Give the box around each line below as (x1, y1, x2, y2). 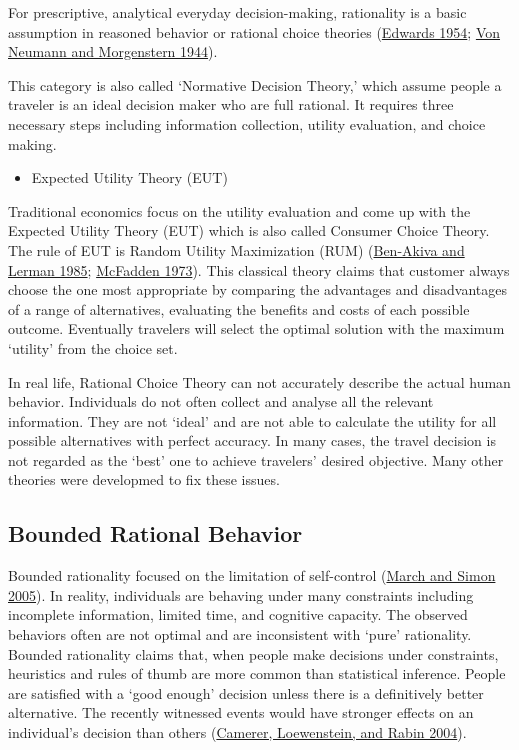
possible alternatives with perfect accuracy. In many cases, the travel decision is (8, 430, 496, 451)
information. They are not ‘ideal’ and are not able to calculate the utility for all (8, 410, 497, 431)
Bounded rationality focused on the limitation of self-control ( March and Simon (8, 565, 496, 586)
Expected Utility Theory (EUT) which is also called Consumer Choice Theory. (8, 220, 490, 241)
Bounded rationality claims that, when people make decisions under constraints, (8, 643, 499, 664)
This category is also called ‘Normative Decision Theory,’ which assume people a (8, 74, 502, 95)
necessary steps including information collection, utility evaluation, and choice (8, 113, 486, 134)
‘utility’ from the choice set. (8, 337, 178, 358)
